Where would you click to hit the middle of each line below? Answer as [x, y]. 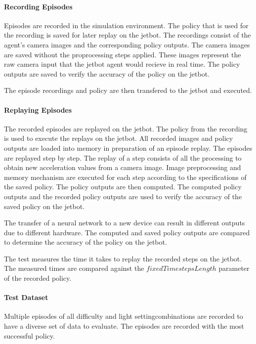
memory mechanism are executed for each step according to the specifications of [125, 177]
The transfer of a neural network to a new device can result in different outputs [125, 223]
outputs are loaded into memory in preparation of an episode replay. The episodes [128, 148]
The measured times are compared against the [74, 268]
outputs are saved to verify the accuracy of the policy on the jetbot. [107, 73]
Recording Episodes [38, 6]
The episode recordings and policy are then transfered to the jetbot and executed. [128, 90]
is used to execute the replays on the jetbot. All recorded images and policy [119, 138]
